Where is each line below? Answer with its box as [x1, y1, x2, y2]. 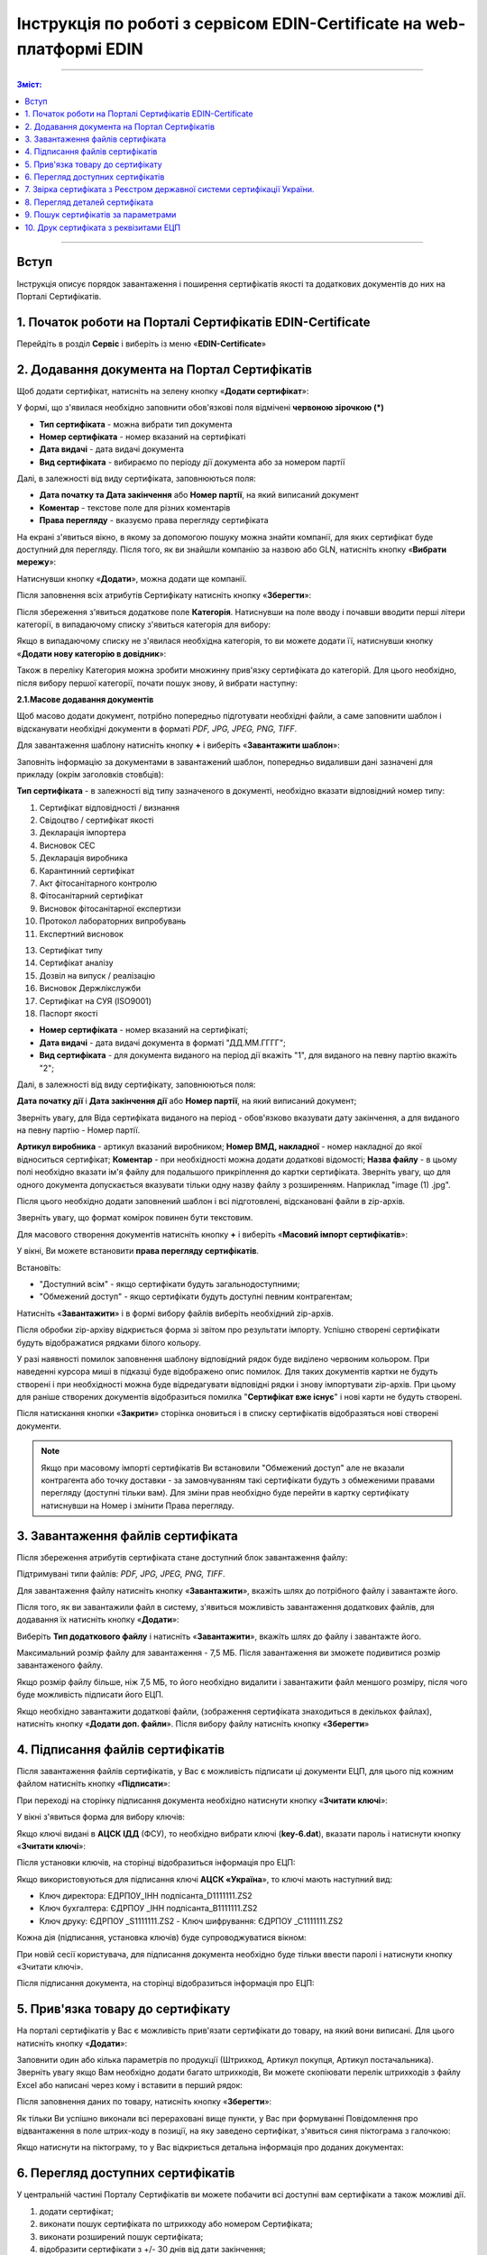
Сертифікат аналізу [39, 957, 114, 969]
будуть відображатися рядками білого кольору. [16, 1337, 202, 1348]
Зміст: [16, 79, 42, 90]
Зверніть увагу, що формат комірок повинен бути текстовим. [16, 1212, 253, 1223]
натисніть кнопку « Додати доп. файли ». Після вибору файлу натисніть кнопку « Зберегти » [16, 1718, 370, 1729]
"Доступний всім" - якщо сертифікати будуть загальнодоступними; [39, 1278, 300, 1289]
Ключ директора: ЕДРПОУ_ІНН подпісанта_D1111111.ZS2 [39, 1891, 253, 1901]
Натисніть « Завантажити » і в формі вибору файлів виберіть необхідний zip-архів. [16, 1308, 334, 1319]
